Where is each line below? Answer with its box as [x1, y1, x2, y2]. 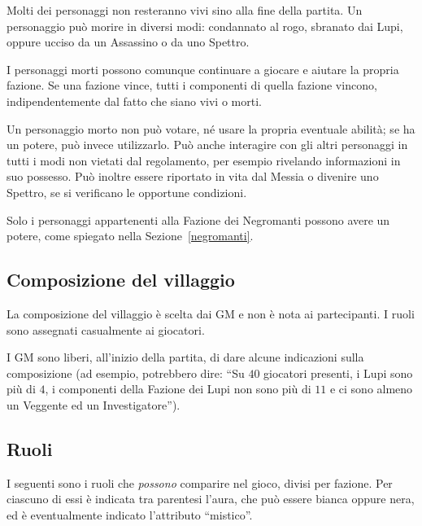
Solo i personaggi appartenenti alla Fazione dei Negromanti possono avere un [7, 211, 390, 228]
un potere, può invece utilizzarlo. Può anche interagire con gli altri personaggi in [7, 136, 408, 153]
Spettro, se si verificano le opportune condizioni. [7, 183, 247, 200]
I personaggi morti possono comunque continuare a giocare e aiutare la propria [7, 60, 399, 77]
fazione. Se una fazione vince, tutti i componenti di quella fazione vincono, [7, 77, 377, 94]
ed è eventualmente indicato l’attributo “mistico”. [7, 506, 253, 523]
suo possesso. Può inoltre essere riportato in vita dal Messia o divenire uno [7, 168, 379, 185]
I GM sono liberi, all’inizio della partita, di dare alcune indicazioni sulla [7, 348, 364, 366]
